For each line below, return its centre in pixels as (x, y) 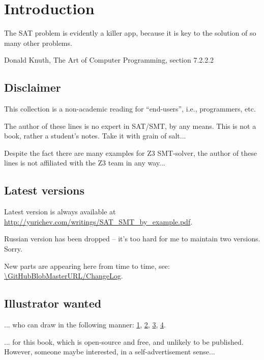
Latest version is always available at (60, 212)
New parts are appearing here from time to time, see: (87, 266)
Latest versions (45, 190)
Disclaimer (33, 87)
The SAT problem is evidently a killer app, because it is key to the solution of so (130, 33)
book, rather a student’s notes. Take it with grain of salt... (95, 136)
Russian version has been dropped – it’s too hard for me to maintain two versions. (132, 239)
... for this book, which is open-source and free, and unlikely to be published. (124, 341)
